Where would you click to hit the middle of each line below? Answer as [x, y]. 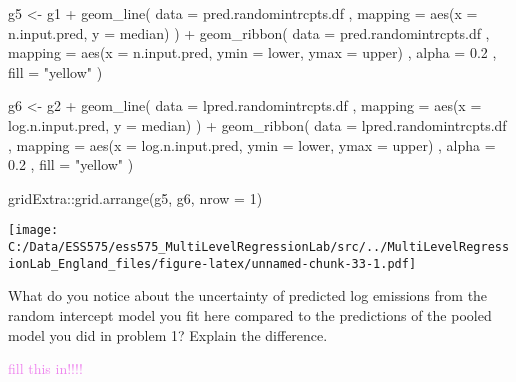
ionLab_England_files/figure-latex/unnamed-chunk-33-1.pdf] [212, 263]
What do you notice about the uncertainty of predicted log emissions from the [248, 295]
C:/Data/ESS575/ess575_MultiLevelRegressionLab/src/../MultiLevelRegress [259, 247]
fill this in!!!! [45, 368]
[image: [33, 230]
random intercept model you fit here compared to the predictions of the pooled [250, 314]
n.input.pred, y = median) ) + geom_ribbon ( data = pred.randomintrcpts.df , [249, 32]
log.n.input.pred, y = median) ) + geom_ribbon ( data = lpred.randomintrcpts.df [257, 124]
